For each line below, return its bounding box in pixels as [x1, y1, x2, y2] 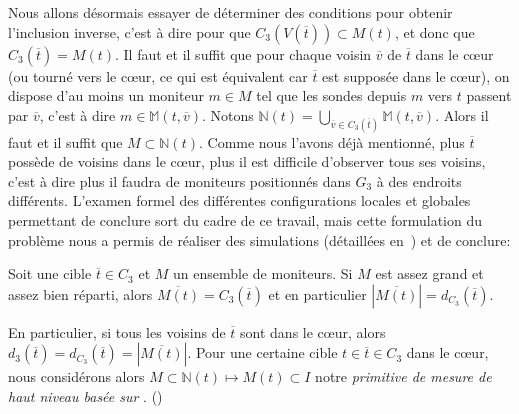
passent [466, 85, 512, 106]
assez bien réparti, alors [8, 283, 153, 304]
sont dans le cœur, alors [240, 321, 386, 342]
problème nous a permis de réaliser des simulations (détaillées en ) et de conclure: [8, 229, 511, 250]
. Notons [202, 104, 254, 125]
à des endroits [376, 170, 462, 191]
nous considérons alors [8, 366, 145, 387]
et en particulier [268, 283, 367, 304]
